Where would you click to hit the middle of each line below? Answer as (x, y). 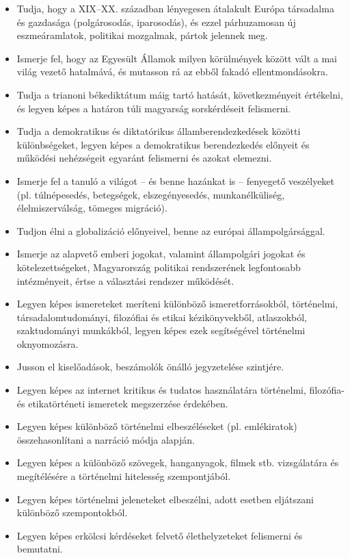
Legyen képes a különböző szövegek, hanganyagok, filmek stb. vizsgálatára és (178, 462)
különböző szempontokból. (72, 512)
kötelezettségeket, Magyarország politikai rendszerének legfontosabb (159, 267)
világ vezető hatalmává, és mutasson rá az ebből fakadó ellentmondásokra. (172, 72)
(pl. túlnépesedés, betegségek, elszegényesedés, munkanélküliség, (151, 194)
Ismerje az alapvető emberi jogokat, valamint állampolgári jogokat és (161, 254)
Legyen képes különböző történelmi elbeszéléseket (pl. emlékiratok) (157, 426)
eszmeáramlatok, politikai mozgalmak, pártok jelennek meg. (142, 35)
